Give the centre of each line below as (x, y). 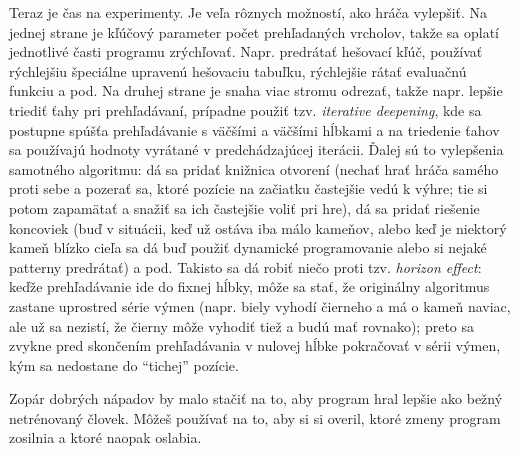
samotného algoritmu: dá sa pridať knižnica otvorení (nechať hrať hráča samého (254, 168)
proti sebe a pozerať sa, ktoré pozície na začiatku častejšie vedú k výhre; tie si (248, 188)
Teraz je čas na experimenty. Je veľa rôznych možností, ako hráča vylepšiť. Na (248, 12)
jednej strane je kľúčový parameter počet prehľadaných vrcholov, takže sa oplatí (254, 31)
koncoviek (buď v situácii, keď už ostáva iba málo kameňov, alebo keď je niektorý (258, 227)
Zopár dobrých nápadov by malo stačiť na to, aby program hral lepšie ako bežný (256, 398)
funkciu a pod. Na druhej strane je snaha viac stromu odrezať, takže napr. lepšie (256, 90)
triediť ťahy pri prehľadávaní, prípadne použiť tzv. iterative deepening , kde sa (245, 109)
